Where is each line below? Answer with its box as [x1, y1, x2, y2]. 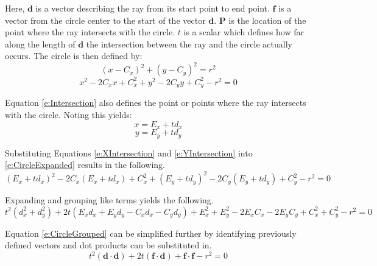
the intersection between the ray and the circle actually [86, 37, 292, 50]
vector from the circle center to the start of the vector [5, 13, 206, 26]
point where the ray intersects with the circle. [5, 26, 175, 38]
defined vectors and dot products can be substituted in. [5, 239, 212, 251]
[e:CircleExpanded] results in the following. [5, 158, 165, 171]
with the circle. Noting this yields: [5, 108, 132, 121]
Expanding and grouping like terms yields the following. [5, 194, 214, 206]
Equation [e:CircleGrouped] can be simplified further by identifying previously [5, 226, 297, 239]
